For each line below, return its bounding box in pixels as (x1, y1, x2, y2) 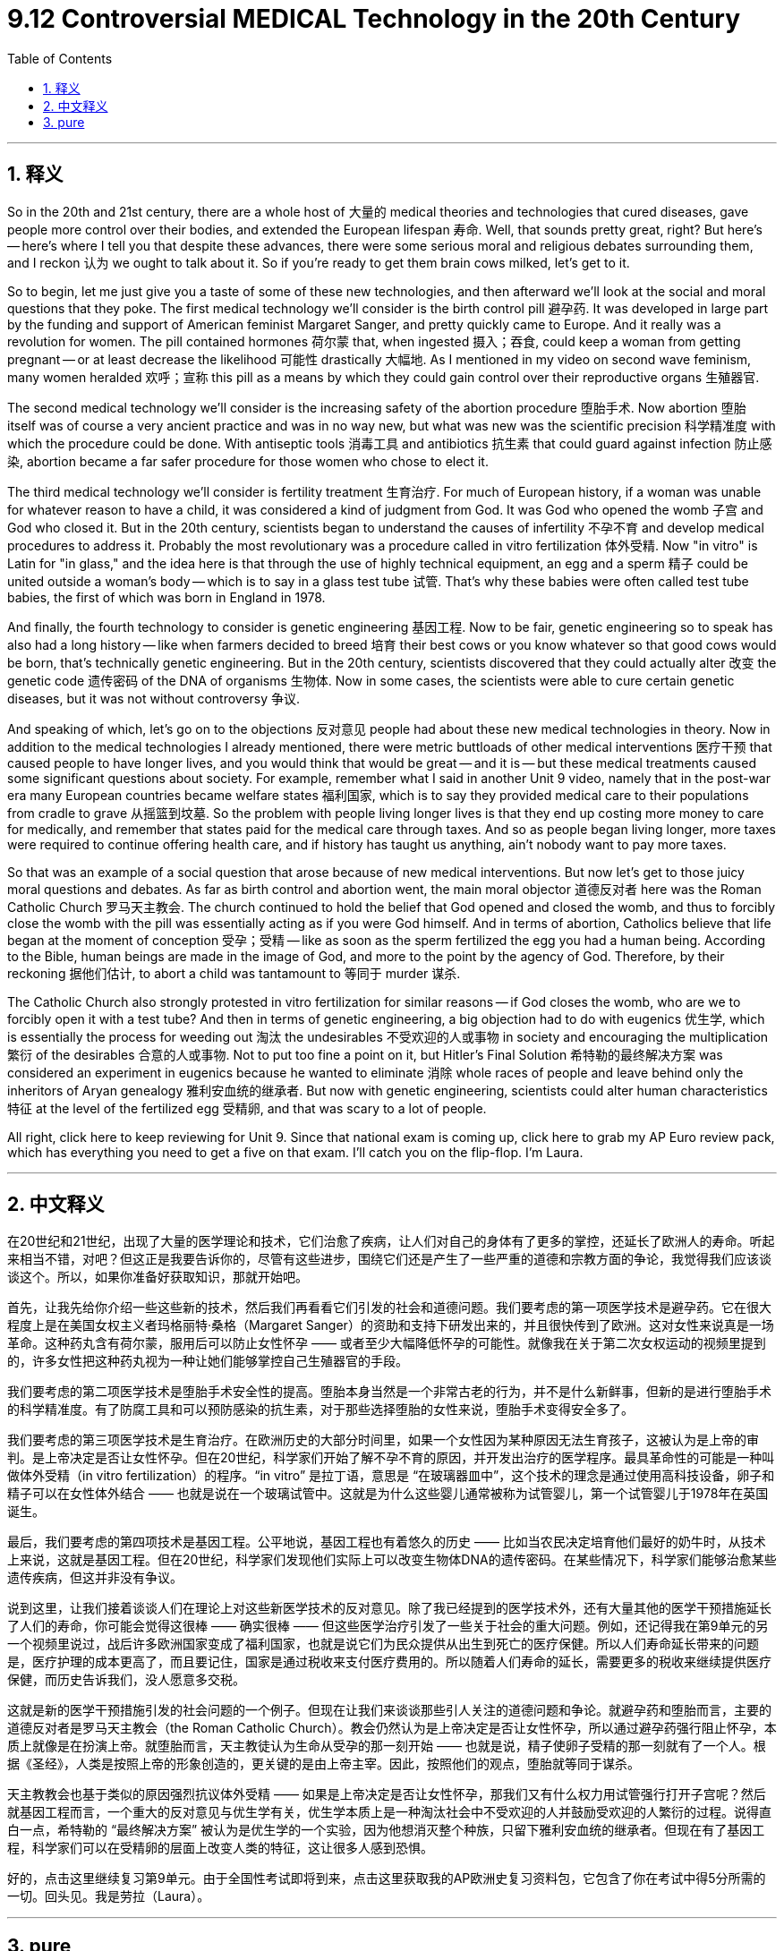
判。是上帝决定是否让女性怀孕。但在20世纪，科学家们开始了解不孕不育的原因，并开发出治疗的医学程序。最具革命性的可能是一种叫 (7, 1450, 775, 1466)
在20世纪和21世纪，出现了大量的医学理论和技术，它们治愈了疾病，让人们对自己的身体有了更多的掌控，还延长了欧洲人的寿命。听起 (7, 1233, 775, 1249)
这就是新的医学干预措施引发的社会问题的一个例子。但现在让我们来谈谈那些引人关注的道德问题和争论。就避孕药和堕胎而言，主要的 (7, 1702, 771, 1718)
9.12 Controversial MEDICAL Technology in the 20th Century (7, 4, 741, 34)
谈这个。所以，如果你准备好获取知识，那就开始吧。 (7, 1269, 308, 1285)
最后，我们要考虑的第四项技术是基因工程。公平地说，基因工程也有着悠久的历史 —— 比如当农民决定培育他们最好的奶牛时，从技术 (7, 1534, 766, 1550)
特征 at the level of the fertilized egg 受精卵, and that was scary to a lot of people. (7, 1100, 487, 1116)
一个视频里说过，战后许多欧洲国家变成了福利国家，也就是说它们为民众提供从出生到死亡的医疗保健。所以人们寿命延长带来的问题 (7, 1636, 759, 1652)
